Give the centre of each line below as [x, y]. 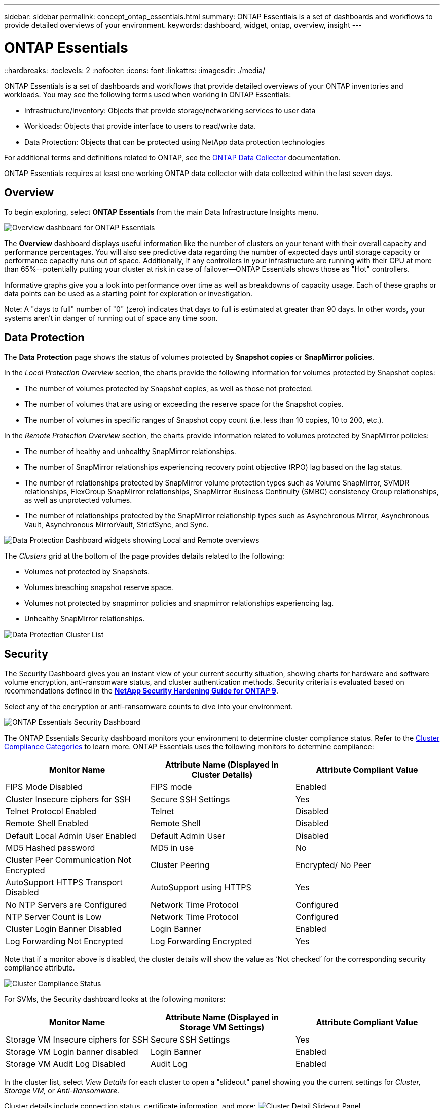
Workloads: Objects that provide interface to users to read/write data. [140, 126]
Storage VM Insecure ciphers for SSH [77, 1040]
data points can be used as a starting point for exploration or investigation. [128, 294]
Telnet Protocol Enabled [51, 811]
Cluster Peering [180, 865]
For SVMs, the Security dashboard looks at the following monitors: [115, 999]
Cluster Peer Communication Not [68, 860]
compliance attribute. [40, 968]
